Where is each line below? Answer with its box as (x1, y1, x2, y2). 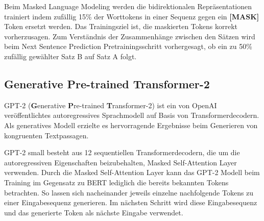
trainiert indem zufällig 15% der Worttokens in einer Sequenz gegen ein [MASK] (4, 11, 259, 21)
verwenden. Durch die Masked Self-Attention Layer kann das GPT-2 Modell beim (4, 167, 260, 178)
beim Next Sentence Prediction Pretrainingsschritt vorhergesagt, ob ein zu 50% (4, 41, 252, 52)
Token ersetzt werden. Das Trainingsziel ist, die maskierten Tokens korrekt (4, 21, 238, 32)
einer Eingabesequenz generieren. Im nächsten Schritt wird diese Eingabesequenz (4, 197, 257, 208)
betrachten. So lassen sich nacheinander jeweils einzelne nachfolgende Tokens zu (4, 187, 254, 198)
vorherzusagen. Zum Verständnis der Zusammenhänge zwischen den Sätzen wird (4, 31, 255, 41)
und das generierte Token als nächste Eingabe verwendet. (4, 207, 183, 217)
